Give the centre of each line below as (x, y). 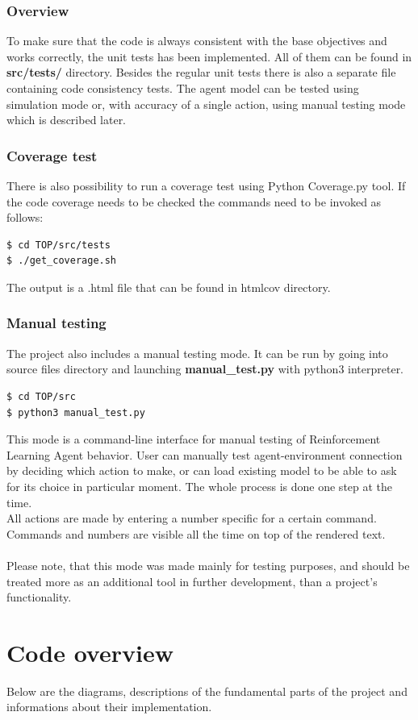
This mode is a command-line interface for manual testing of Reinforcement (194, 439)
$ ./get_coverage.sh (62, 261)
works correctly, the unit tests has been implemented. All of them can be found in (209, 56)
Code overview (90, 652)
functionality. (39, 597)
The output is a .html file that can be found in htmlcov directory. (169, 287)
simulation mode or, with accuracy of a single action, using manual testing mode (206, 104)
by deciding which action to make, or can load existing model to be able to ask (202, 470)
